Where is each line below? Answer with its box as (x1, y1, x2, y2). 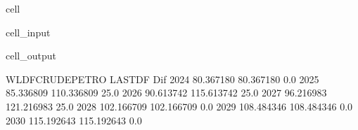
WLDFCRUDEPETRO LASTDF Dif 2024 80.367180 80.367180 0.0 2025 (6, 71, 319, 86)
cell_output (6, 48, 56, 63)
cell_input (6, 24, 51, 39)
